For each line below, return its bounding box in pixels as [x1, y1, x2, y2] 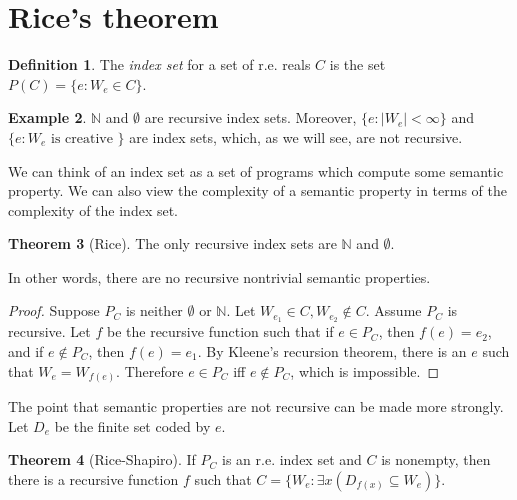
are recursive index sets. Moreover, [144, 107, 357, 128]
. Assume [365, 300, 422, 321]
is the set [329, 54, 386, 75]
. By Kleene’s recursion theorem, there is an [197, 340, 467, 361]
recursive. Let [8, 321, 91, 342]
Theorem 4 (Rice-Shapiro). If [8, 449, 196, 470]
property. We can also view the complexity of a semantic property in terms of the [8, 180, 507, 201]
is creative [51, 131, 113, 146]
